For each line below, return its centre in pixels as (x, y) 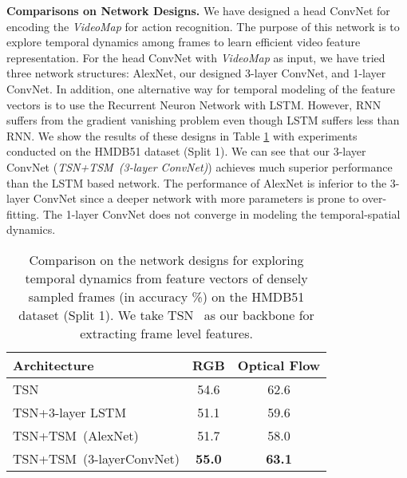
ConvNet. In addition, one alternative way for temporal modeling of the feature (201, 88)
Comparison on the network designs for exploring (166, 259)
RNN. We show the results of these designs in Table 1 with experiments (182, 135)
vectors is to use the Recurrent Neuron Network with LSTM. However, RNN (194, 104)
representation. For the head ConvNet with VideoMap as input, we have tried (196, 57)
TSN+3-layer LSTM (70, 412)
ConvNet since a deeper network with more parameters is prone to (196, 198)
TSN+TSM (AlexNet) (76, 435)
